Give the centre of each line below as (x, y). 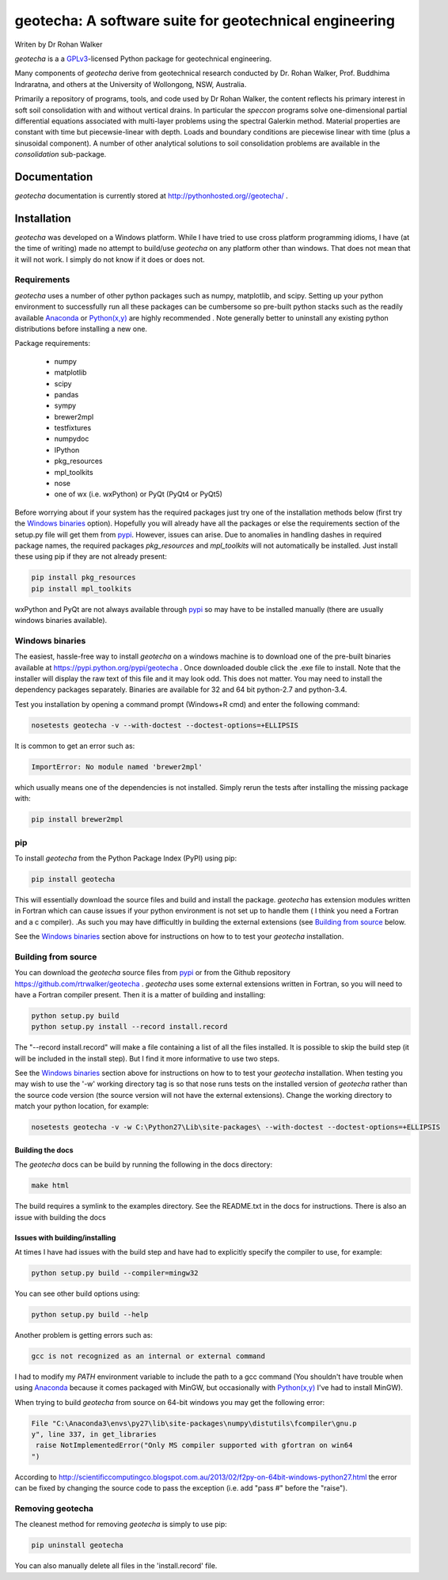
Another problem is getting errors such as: (84, 1335)
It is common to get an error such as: (75, 746)
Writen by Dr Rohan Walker (59, 44)
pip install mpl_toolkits (82, 589)
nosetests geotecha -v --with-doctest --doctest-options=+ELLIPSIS (165, 725)
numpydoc (72, 439)
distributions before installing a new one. (81, 329)
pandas (66, 394)
